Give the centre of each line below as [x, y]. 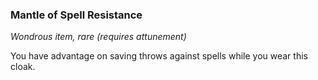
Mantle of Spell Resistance [76, 15]
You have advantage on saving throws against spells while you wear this [159, 56]
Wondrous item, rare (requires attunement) [98, 37]
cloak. [23, 67]
